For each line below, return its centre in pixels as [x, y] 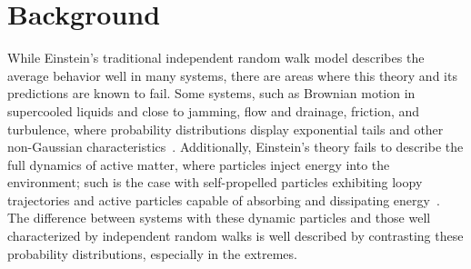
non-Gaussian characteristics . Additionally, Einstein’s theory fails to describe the [235, 147]
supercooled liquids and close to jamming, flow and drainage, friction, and [214, 110]
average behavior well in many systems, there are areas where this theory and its [232, 75]
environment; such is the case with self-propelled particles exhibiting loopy [215, 182]
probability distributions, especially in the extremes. [152, 253]
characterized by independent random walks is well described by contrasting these [235, 236]
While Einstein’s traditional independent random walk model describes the [216, 58]
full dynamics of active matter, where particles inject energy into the [199, 164]
